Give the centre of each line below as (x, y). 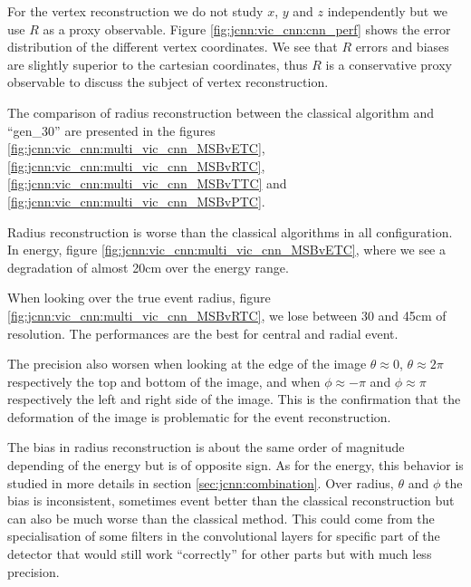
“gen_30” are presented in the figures (111, 130)
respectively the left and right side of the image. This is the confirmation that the (234, 399)
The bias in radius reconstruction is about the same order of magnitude (206, 447)
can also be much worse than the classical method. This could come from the (221, 518)
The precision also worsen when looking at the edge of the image (187, 364)
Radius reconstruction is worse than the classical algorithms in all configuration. (230, 231)
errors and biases (402, 47)
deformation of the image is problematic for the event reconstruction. (199, 416)
